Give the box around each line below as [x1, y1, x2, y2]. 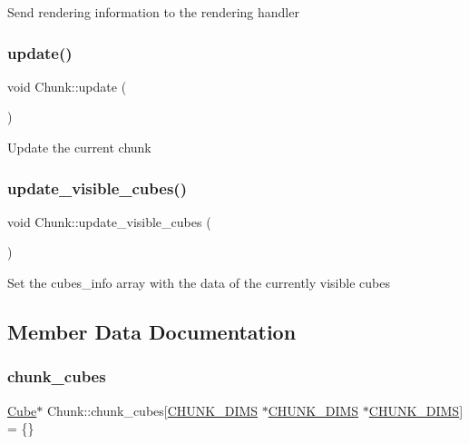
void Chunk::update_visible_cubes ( [7, 212, 211, 231]
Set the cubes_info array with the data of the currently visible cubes [7, 273, 390, 291]
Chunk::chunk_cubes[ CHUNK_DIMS [46, 400, 259, 419]
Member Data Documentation [7, 317, 297, 345]
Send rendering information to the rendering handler [7, 3, 299, 21]
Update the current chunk [7, 138, 151, 156]
